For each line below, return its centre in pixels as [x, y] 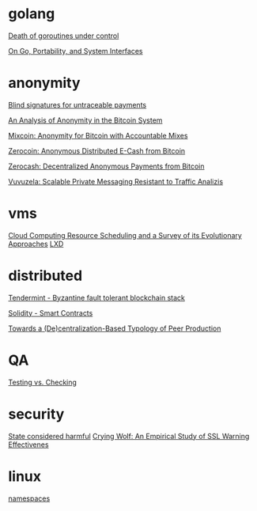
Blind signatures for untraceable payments [77, 104]
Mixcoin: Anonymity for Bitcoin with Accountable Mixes [98, 135]
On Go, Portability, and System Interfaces [76, 51]
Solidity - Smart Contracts [51, 312]
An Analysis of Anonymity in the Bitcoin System [85, 120]
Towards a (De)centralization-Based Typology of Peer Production [115, 328]
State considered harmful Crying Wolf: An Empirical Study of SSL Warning [129, 436]
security [36, 414]
